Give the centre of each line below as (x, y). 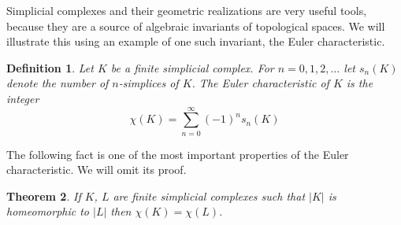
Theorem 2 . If (44, 195)
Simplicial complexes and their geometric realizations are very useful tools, (187, 10)
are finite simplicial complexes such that (209, 195)
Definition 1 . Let (50, 67)
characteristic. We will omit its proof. (97, 170)
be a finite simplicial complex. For (192, 67)
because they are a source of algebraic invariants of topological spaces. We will (196, 26)
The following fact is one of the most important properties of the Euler (178, 154)
